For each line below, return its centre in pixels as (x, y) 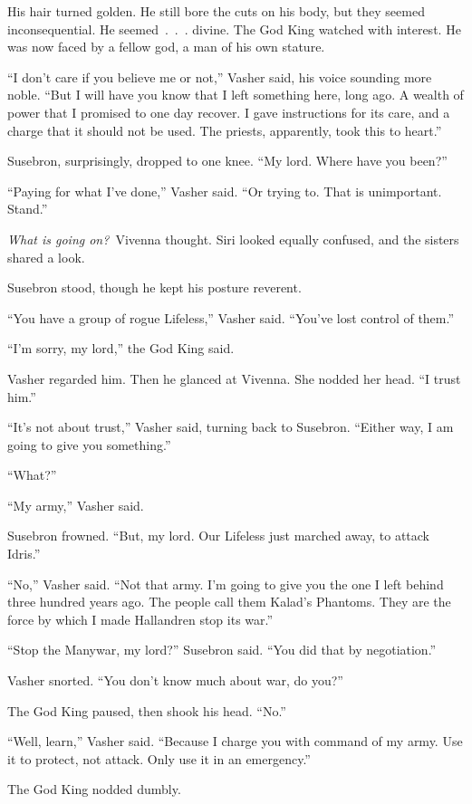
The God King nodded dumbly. (94, 789)
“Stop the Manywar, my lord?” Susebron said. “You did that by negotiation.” (222, 650)
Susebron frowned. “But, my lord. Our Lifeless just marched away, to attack (219, 536)
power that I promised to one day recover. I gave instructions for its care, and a (229, 112)
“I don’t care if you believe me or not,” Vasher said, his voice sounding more (220, 77)
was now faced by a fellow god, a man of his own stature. (166, 47)
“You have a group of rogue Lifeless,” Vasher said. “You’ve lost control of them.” (231, 317)
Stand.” (28, 209)
